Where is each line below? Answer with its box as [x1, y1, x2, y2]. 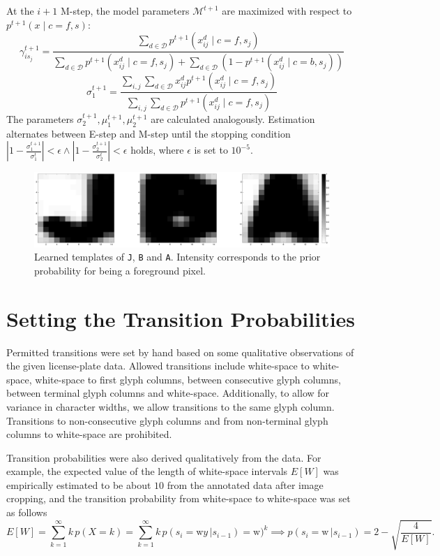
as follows [6, 505, 47, 520]
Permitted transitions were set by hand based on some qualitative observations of [6, 344, 354, 359]
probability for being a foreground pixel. [34, 263, 206, 277]
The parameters [6, 111, 74, 126]
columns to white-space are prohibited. [6, 427, 172, 441]
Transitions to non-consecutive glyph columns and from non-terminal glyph [6, 413, 328, 427]
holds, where [130, 142, 184, 157]
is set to [194, 142, 228, 157]
